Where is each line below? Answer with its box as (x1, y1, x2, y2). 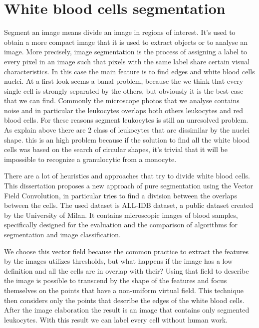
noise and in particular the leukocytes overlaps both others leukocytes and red (4, 105, 243, 115)
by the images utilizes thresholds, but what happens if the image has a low (4, 256, 233, 266)
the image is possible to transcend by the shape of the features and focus (4, 275, 227, 286)
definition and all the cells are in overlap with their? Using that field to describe (4, 265, 249, 276)
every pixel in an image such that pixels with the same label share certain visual (4, 56, 250, 66)
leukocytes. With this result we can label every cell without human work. (4, 314, 228, 325)
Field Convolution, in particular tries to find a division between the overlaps (4, 190, 237, 200)
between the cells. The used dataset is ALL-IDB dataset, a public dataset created (4, 200, 254, 210)
